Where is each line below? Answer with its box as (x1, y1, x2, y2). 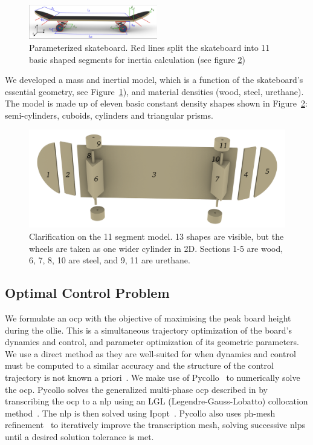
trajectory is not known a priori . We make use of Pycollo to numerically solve (5, 371, 300, 383)
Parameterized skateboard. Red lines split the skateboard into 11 (29, 41, 270, 53)
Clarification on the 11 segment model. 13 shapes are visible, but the (29, 229, 284, 242)
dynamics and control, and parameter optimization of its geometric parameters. (5, 335, 299, 348)
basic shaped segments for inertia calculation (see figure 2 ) (29, 53, 245, 65)
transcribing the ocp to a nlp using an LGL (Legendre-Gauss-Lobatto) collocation (5, 395, 308, 407)
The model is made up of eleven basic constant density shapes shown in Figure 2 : (5, 97, 308, 110)
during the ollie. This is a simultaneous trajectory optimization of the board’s (5, 323, 292, 336)
